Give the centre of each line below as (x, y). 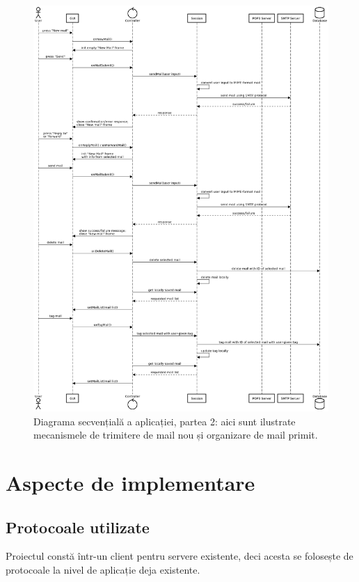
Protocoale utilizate (78, 527)
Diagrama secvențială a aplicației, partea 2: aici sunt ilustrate (165, 421)
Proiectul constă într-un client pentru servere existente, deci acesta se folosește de (179, 556)
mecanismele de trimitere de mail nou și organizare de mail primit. (176, 435)
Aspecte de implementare (130, 482)
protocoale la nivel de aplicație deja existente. (103, 569)
